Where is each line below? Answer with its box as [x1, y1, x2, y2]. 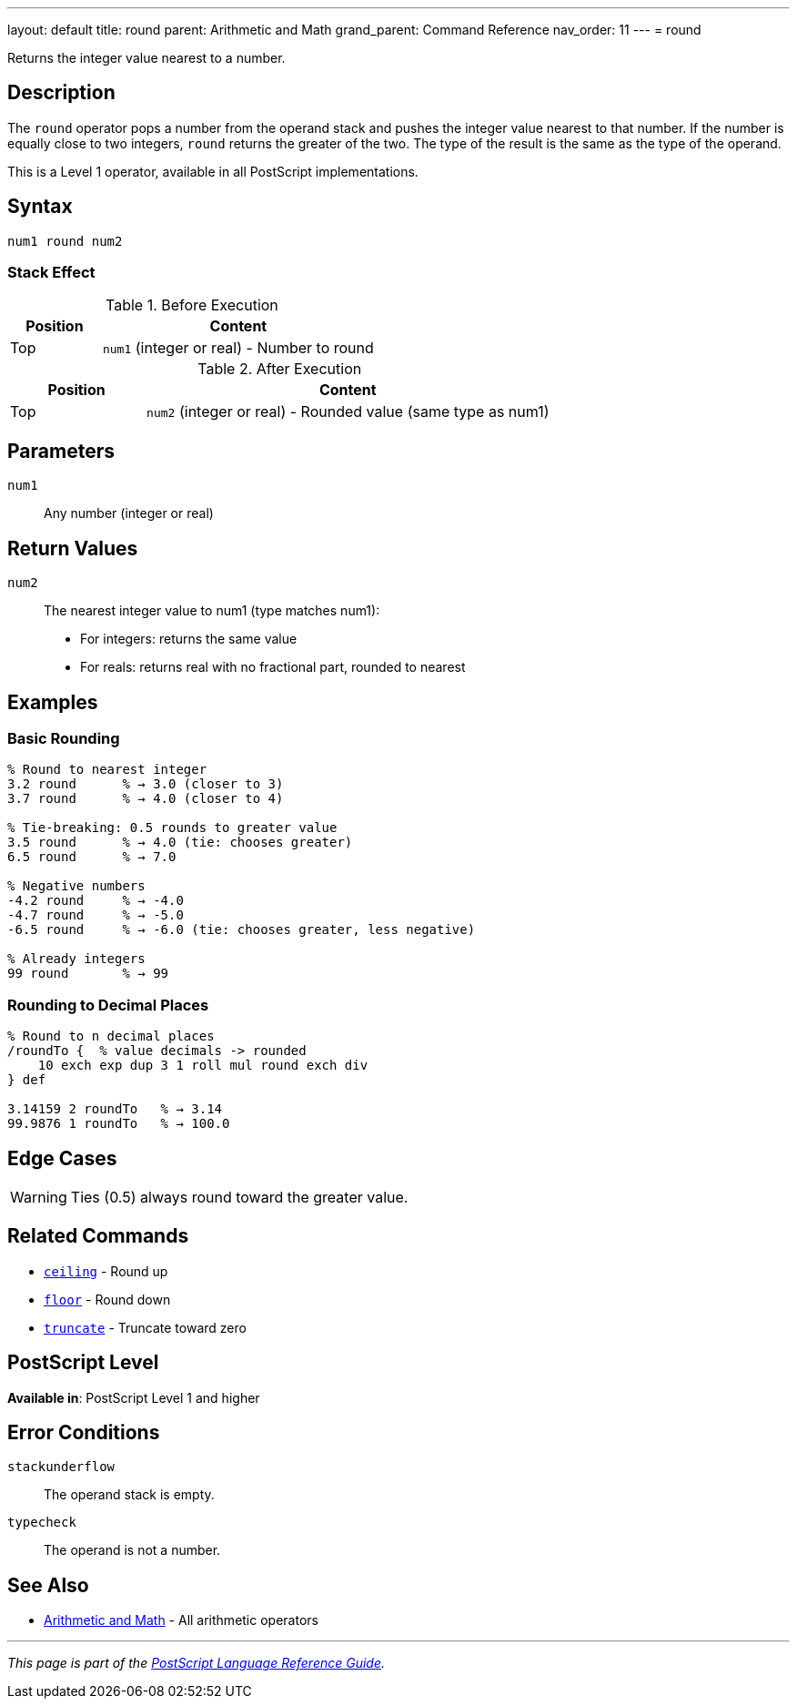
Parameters [7, 439, 115, 462]
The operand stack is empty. [44, 1487, 215, 1503]
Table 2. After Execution [197, 360, 362, 379]
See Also [7, 1573, 89, 1597]
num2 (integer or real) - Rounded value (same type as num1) [146, 402, 550, 421]
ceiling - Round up [44, 1263, 168, 1279]
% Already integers [7, 951, 146, 967]
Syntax [7, 195, 73, 218]
